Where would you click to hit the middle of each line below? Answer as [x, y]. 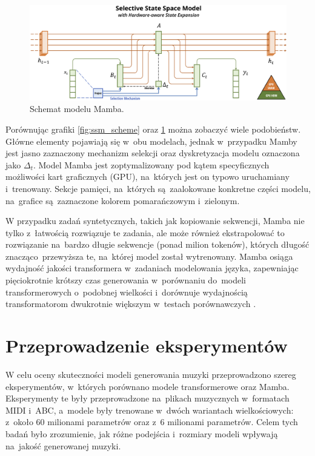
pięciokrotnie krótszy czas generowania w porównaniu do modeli [126, 280]
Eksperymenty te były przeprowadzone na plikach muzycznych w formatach [148, 398]
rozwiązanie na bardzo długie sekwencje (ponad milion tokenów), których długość [157, 244]
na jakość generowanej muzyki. [63, 445]
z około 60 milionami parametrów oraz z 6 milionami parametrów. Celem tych [152, 422]
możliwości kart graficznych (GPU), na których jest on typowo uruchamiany [148, 177]
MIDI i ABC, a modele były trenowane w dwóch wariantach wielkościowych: [150, 410]
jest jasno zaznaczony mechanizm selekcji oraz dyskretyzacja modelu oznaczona [153, 153]
